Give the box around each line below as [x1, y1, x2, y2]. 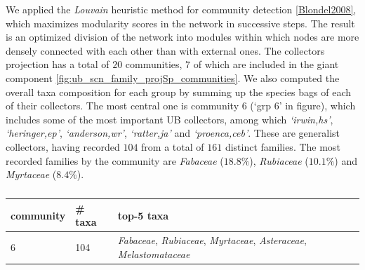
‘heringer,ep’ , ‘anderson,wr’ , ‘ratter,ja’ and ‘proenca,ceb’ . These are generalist [6, 126, 340, 140]
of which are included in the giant [193, 57, 339, 72]
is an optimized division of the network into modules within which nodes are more [6, 29, 359, 44]
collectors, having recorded [6, 139, 120, 154]
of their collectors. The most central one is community [6, 98, 239, 113]
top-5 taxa [117, 208, 169, 222]
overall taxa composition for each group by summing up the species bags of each [6, 84, 352, 99]
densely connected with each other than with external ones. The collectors [6, 43, 325, 58]
